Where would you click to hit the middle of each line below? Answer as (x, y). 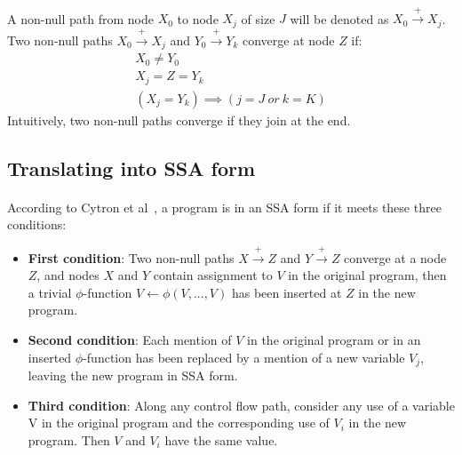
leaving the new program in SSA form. (133, 375)
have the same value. (221, 439)
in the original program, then (367, 275)
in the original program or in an (334, 339)
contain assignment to (213, 275)
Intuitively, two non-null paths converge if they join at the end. (179, 120)
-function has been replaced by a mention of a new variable (244, 357)
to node (198, 18)
